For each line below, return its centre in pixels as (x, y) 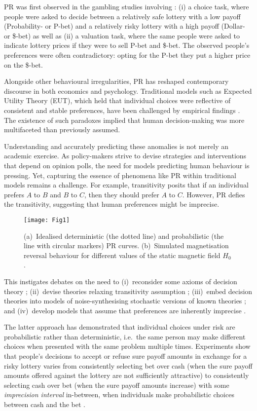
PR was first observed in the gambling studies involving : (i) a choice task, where (127, 6)
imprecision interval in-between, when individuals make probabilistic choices (119, 394)
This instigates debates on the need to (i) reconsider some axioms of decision (121, 281)
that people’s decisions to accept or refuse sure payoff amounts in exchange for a (126, 356)
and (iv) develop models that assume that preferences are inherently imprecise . (125, 310)
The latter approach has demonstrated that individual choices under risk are (120, 327)
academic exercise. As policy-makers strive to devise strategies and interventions (125, 156)
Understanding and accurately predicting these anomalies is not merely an (116, 146)
